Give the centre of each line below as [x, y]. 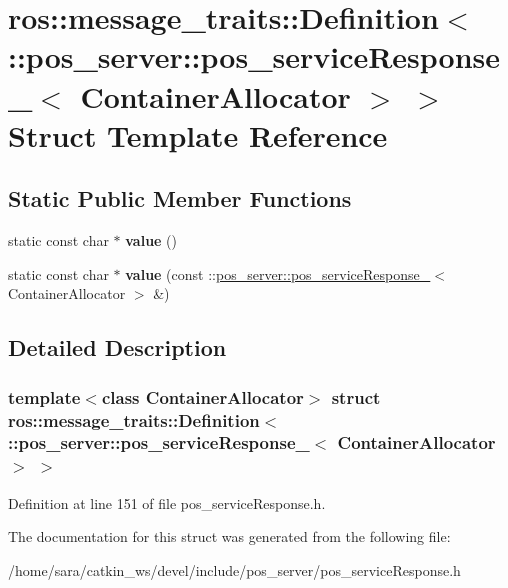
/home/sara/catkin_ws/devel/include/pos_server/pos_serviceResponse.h [234, 569]
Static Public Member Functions [180, 198]
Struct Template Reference [198, 134]
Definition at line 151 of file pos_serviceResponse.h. [167, 502]
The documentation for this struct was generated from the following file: [229, 536]
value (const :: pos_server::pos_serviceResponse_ [278, 273]
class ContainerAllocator [202, 396]
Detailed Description [117, 347]
